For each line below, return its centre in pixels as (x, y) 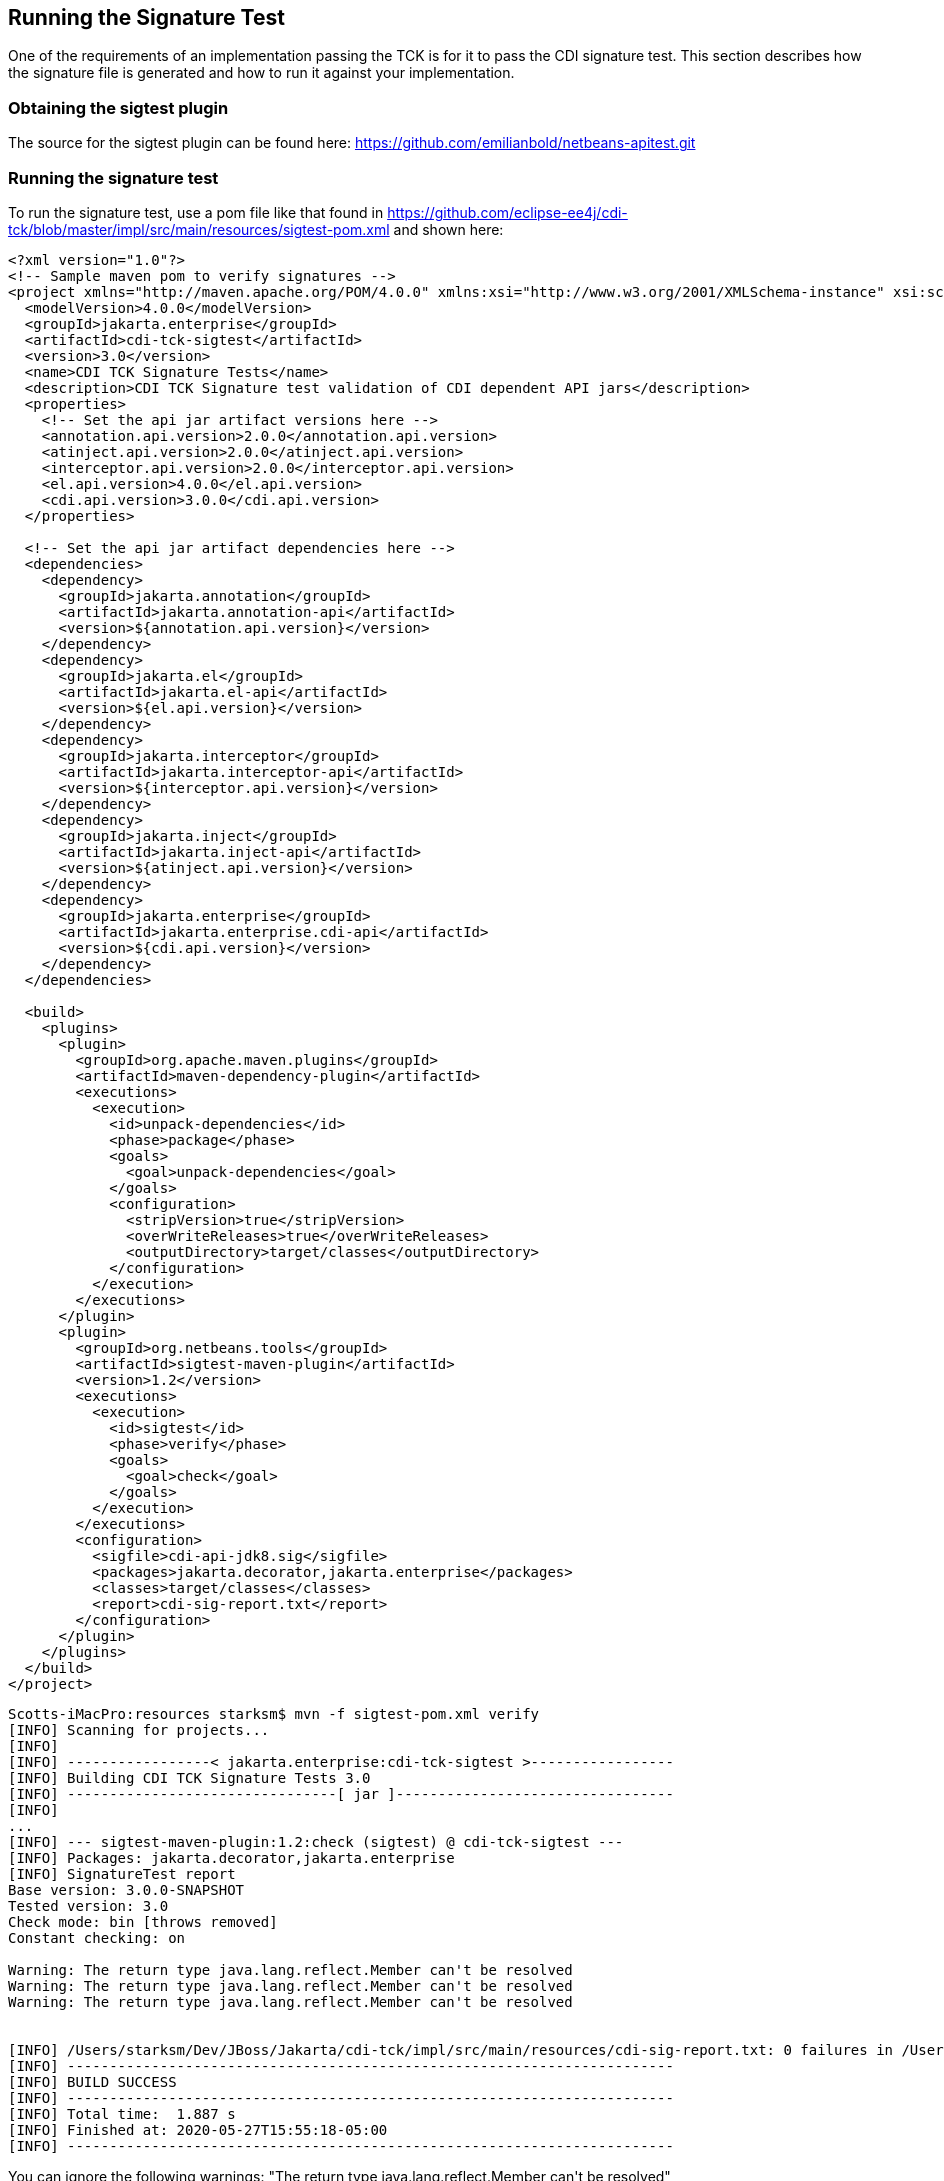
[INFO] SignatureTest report (122, 1873)
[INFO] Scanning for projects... (139, 1729)
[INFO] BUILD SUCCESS (92, 2081)
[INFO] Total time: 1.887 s (122, 2113)
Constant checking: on (97, 1937)
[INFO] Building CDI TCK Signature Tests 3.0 (189, 1777)
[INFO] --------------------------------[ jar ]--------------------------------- (341, 1793)
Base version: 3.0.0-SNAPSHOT (126, 1889)
